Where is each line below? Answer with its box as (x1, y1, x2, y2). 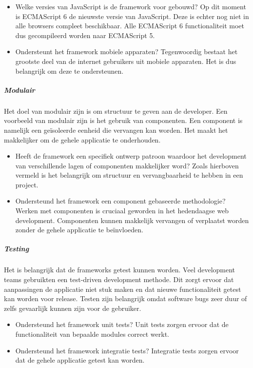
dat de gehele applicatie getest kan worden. (15, 355, 145, 365)
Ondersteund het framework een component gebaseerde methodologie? (15, 196, 226, 206)
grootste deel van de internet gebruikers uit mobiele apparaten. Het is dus (15, 56, 236, 66)
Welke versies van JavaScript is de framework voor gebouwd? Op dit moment (15, 1, 246, 11)
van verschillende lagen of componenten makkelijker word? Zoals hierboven (15, 160, 239, 170)
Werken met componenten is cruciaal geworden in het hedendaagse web (15, 205, 229, 216)
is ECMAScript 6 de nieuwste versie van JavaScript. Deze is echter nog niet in (15, 11, 249, 21)
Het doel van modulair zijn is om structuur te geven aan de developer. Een (4, 105, 228, 116)
